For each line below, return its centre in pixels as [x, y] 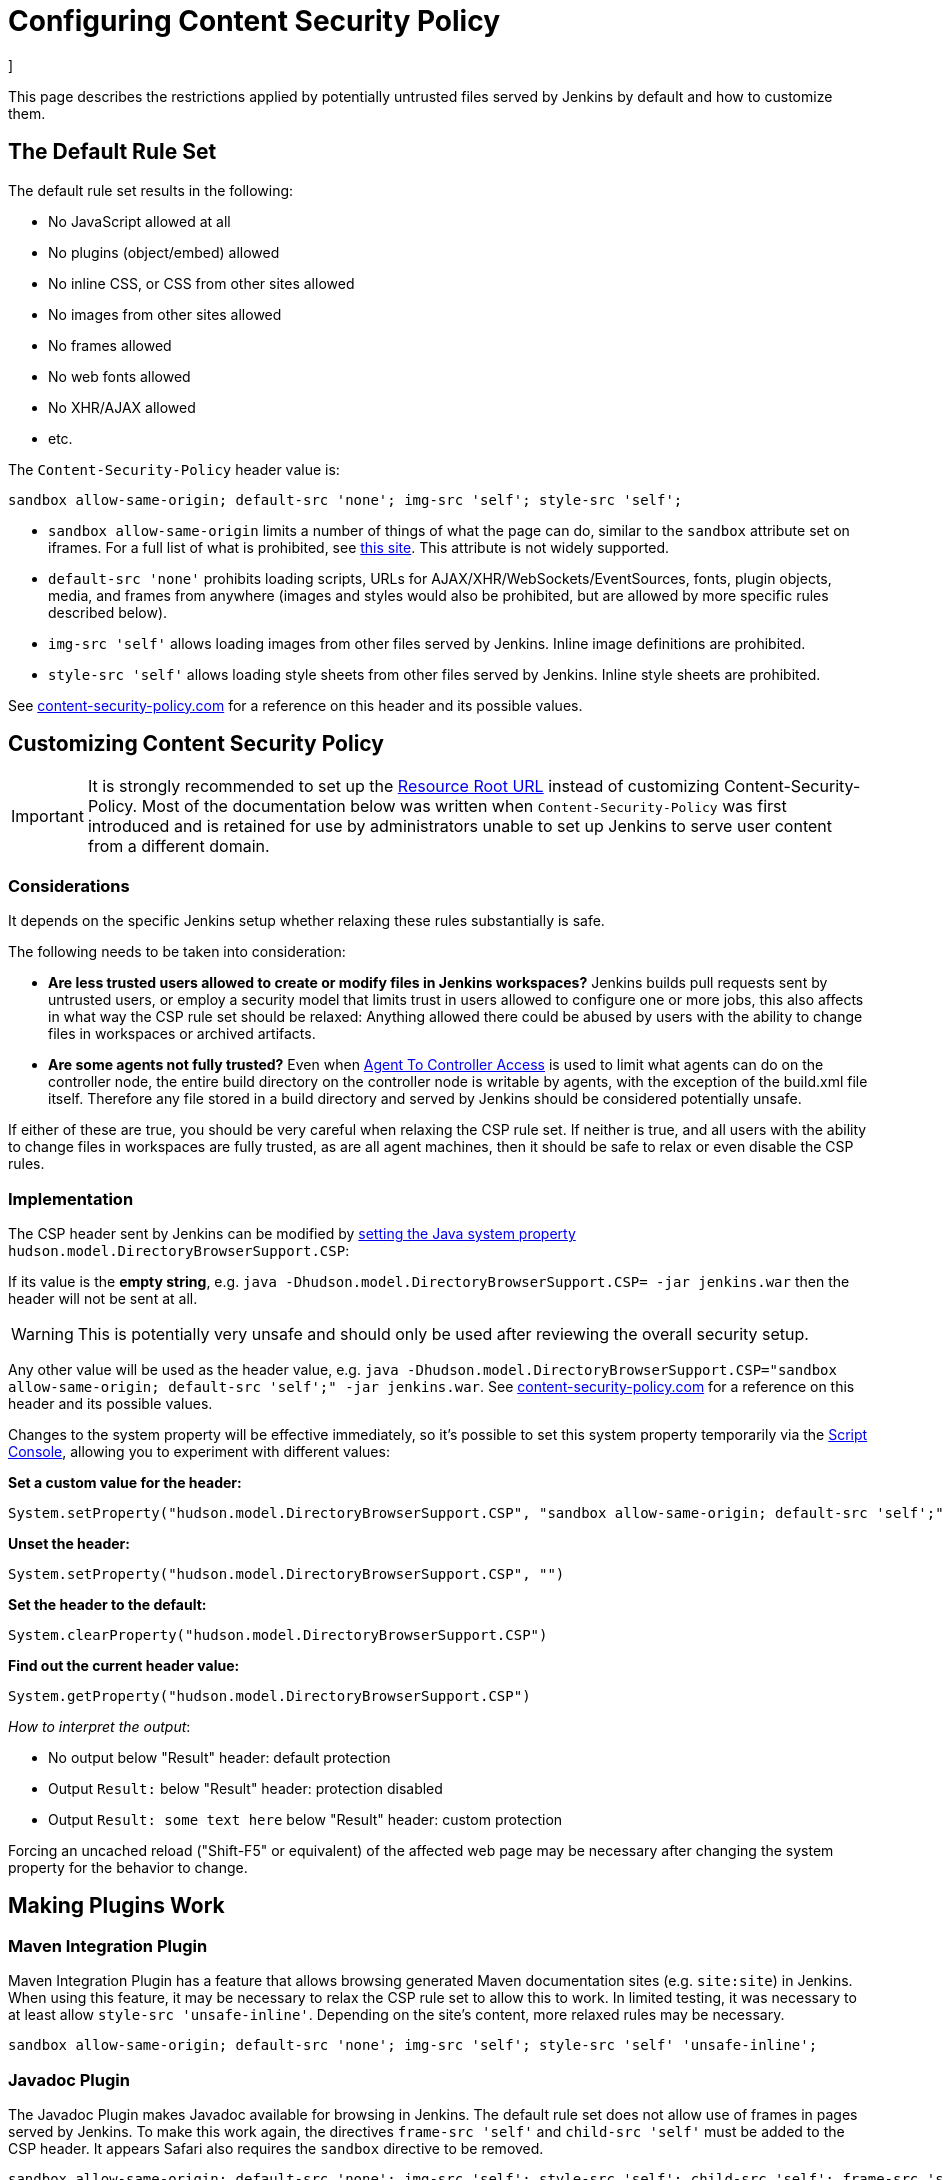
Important [47, 816]
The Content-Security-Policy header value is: [174, 469]
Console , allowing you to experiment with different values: [199, 1451]
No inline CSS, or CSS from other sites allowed [201, 283]
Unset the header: [69, 1543]
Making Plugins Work [116, 1906]
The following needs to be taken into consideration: [177, 952]
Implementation [71, 1198]
